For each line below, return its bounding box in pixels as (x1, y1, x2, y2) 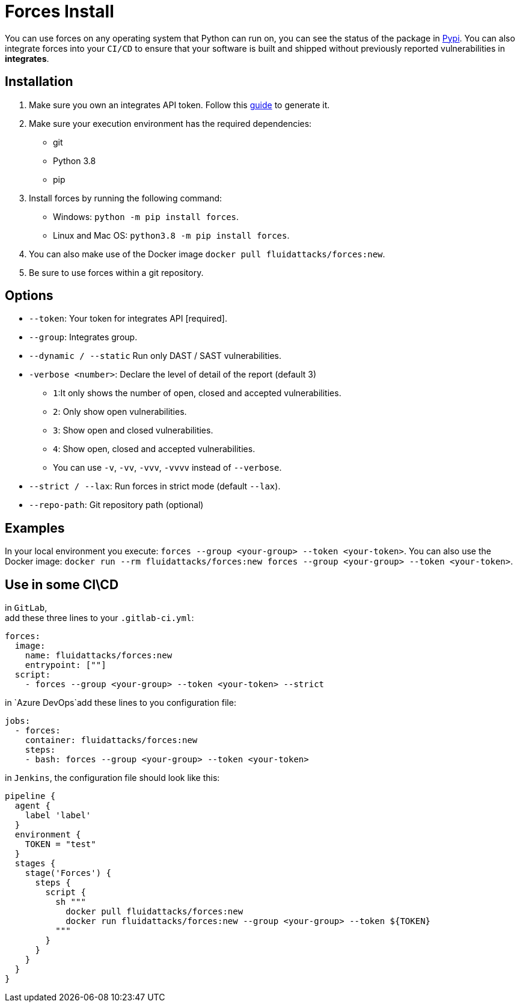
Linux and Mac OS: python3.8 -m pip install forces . (53, 230, 290, 240)
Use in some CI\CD (5, 577, 119, 592)
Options (5, 288, 54, 304)
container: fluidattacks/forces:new (25, 735, 198, 745)
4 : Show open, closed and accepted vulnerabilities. (53, 444, 255, 455)
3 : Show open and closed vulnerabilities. (53, 425, 213, 436)
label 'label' (25, 810, 91, 821)
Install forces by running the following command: (29, 192, 222, 203)
